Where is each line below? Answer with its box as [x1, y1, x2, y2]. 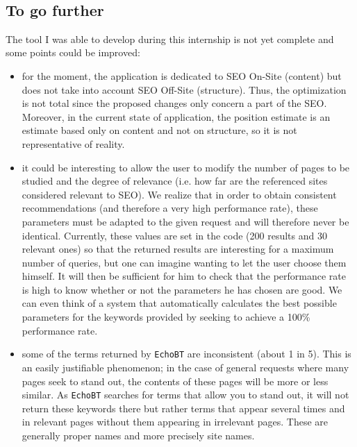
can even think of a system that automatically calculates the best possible [22, 296, 337, 310]
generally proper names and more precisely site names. [22, 428, 255, 442]
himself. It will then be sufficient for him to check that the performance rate [22, 269, 346, 283]
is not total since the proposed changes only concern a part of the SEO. [22, 96, 327, 110]
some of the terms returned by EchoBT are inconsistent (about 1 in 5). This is [22, 346, 351, 361]
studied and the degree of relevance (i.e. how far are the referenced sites [22, 174, 328, 188]
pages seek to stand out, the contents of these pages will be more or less [22, 373, 329, 388]
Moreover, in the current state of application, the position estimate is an [22, 109, 331, 124]
